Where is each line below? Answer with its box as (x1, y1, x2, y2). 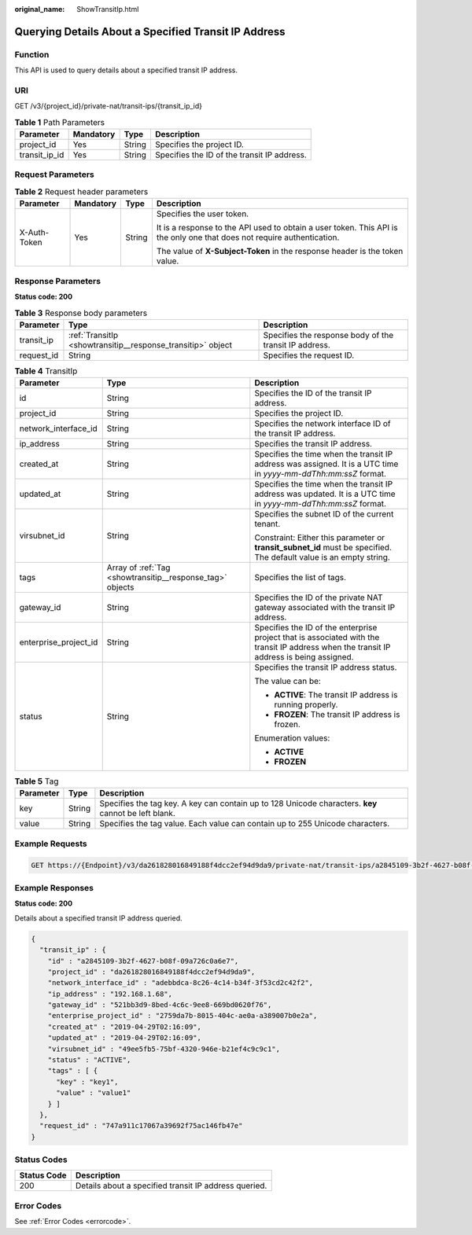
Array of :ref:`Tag (106, 562, 171, 573)
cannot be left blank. (99, 808, 176, 819)
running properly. (274, 700, 338, 711)
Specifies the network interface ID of (254, 418, 391, 429)
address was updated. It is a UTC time (254, 488, 396, 499)
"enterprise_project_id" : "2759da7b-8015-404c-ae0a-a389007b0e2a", (47, 1011, 318, 1020)
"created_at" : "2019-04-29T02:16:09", (47, 1022, 202, 1031)
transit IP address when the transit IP (254, 641, 391, 652)
